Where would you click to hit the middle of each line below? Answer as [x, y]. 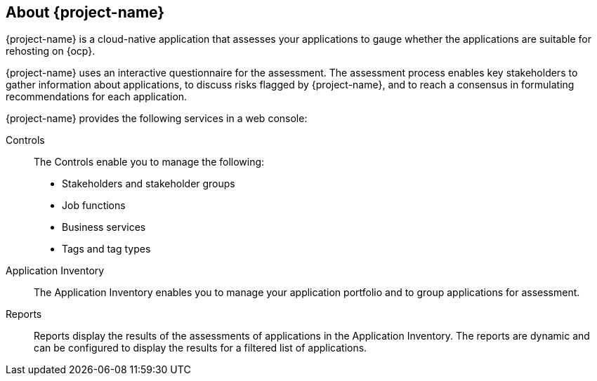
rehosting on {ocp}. [51, 51]
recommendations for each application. [97, 97]
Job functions [94, 206]
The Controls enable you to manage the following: [149, 162]
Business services [104, 227]
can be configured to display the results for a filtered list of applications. [201, 348]
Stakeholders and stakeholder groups [149, 184]
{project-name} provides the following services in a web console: [157, 119]
